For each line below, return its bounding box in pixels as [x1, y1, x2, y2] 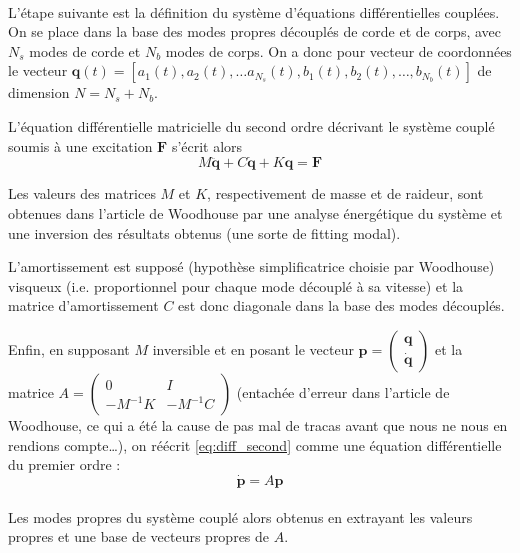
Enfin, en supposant [8, 338, 130, 359]
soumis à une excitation [8, 135, 153, 156]
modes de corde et [29, 40, 141, 61]
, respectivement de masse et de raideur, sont [207, 183, 484, 204]
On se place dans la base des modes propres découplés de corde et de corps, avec [8, 21, 502, 42]
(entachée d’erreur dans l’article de [236, 381, 450, 402]
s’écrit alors [171, 135, 243, 156]
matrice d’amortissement [8, 295, 159, 316]
